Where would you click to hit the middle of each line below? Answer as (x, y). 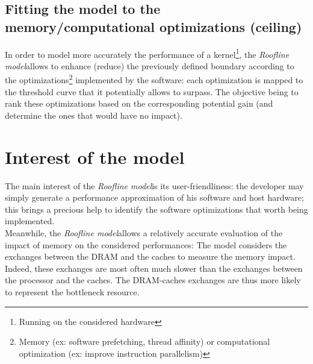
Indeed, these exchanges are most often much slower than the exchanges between (154, 268)
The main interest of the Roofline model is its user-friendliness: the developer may (154, 185)
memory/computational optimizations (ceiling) (153, 26)
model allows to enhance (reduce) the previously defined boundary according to (150, 65)
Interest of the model (95, 156)
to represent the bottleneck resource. (72, 291)
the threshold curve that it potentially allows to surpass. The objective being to (152, 91)
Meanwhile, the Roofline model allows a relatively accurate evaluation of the (144, 232)
